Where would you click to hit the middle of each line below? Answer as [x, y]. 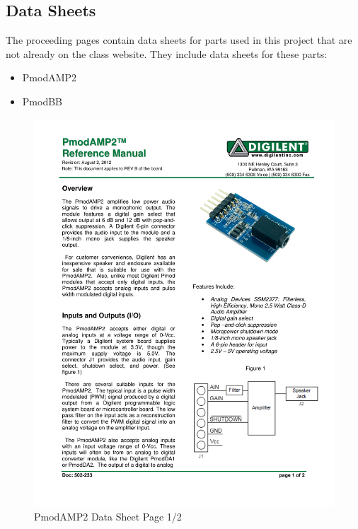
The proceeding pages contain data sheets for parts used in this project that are [179, 40]
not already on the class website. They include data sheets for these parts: [167, 53]
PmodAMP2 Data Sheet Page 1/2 [108, 517]
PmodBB [42, 101]
